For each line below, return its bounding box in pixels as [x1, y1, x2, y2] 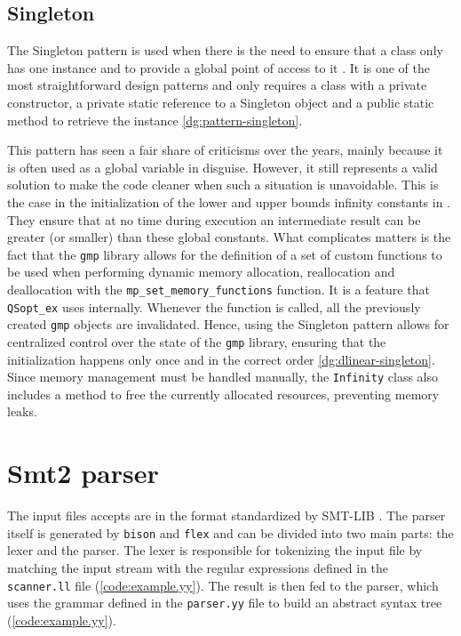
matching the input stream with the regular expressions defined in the [7, 559, 389, 577]
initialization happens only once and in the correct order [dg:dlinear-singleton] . [7, 350, 435, 368]
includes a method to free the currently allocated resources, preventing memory [7, 384, 440, 403]
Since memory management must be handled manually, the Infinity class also [7, 367, 438, 386]
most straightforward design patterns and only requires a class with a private [7, 76, 427, 94]
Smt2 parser [7, 455, 159, 491]
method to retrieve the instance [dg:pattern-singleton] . [7, 110, 303, 129]
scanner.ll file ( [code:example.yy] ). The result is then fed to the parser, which [7, 576, 439, 594]
